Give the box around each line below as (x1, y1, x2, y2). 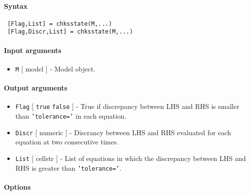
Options (4, 181, 31, 192)
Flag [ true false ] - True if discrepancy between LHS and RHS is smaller (15, 101, 240, 111)
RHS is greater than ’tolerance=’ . (15, 162, 122, 173)
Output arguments (4, 83, 68, 93)
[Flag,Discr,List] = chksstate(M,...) (7, 28, 133, 35)
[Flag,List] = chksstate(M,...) (7, 20, 112, 27)
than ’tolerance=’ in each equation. (15, 111, 127, 121)
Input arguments (4, 45, 61, 55)
